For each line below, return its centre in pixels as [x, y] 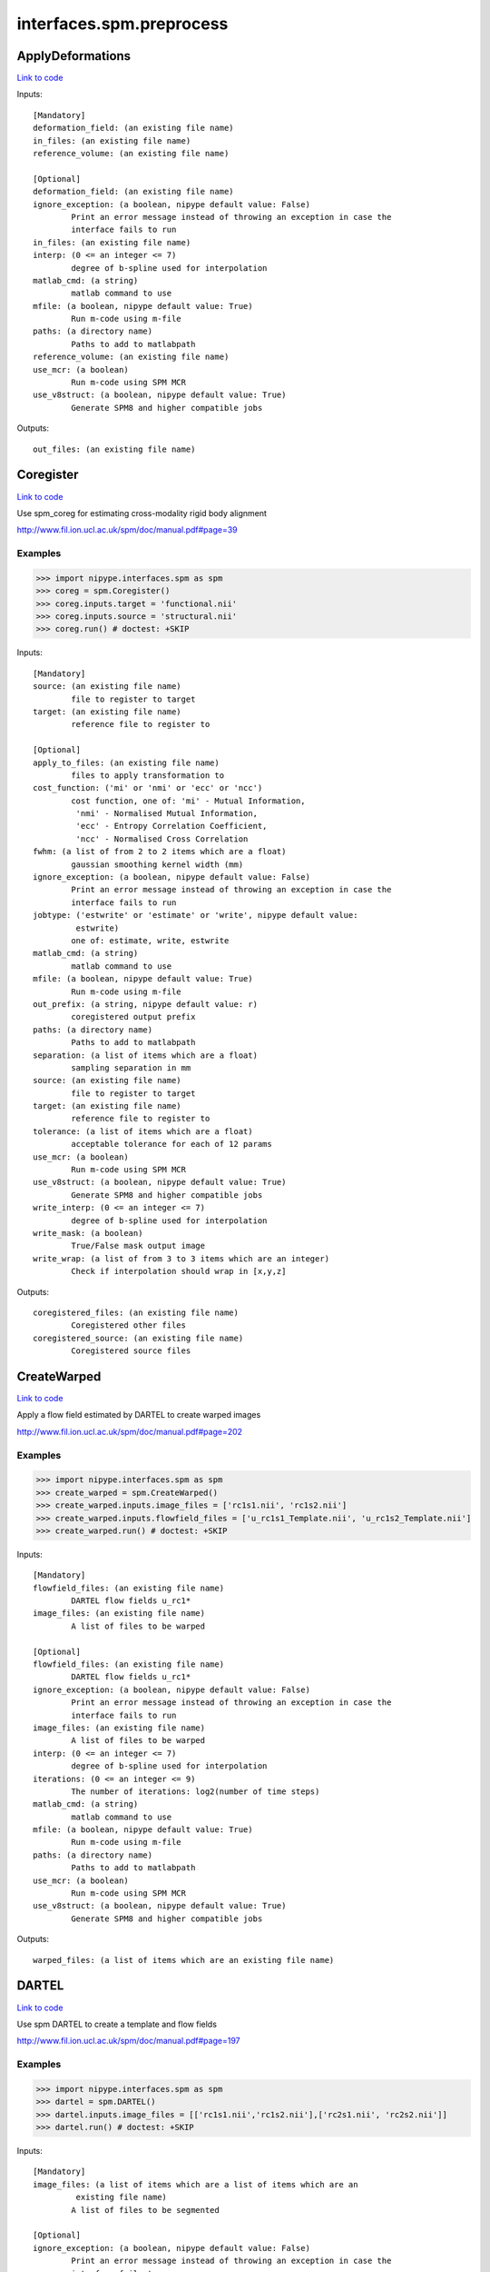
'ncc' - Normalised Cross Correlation [162, 839]
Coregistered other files [128, 1325]
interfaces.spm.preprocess [122, 24]
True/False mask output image [138, 1246]
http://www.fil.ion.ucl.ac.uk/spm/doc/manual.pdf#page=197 [128, 2041]
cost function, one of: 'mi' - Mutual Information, [188, 801]
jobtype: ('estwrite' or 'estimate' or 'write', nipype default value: [196, 915]
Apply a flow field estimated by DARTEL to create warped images [139, 1415]
